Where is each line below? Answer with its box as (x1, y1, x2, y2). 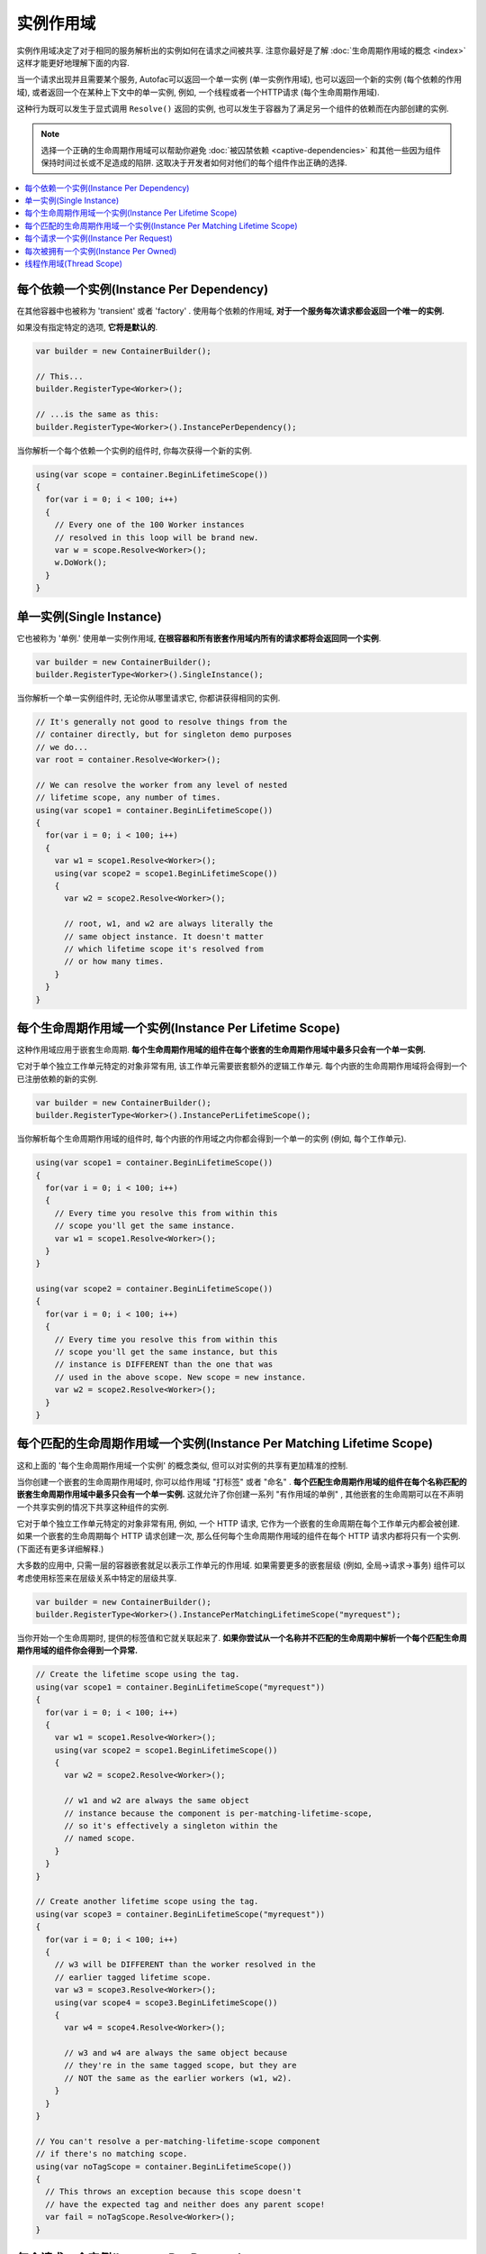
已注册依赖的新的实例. (16, 1073, 99, 1084)
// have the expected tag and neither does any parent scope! (45, 2199, 326, 2209)
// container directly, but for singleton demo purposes (35, 729, 292, 739)
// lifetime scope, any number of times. (35, 793, 221, 802)
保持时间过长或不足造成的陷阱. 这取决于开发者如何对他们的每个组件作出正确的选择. (40, 158, 348, 169)
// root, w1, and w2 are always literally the (64, 919, 274, 929)
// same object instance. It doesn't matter (64, 931, 265, 941)
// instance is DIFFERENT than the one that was (54, 1360, 274, 1370)
